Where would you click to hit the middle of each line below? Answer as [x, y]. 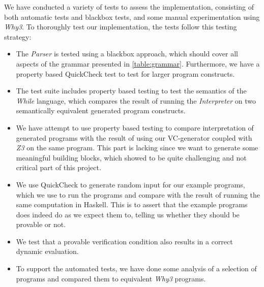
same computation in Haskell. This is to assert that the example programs [132, 204]
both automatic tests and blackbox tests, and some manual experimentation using [132, 17]
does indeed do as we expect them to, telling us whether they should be [128, 214]
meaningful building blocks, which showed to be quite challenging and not [131, 157]
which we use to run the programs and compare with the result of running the [138, 194]
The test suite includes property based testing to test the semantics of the [131, 91]
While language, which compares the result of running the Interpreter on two [136, 100]
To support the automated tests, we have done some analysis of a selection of [136, 268]
